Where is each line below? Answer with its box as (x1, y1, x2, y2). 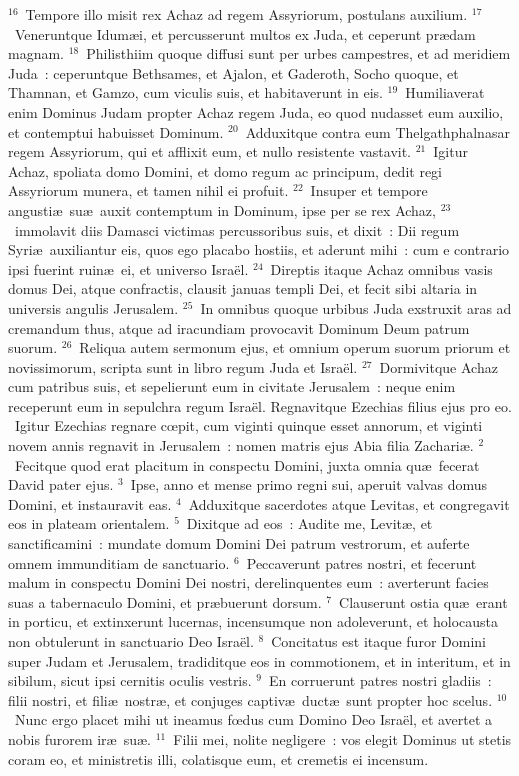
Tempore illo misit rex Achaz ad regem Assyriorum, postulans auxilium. (25, 4, 468, 24)
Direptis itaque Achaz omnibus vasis (270, 258, 493, 279)
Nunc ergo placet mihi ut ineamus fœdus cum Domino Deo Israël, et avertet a (14, 709, 493, 730)
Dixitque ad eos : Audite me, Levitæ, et (186, 513, 433, 534)
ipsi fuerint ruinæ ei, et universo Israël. (8, 258, 249, 279)
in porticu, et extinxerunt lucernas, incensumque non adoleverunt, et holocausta (8, 611, 499, 632)
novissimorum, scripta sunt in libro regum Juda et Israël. (8, 356, 358, 377)
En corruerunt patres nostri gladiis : (269, 670, 492, 691)
